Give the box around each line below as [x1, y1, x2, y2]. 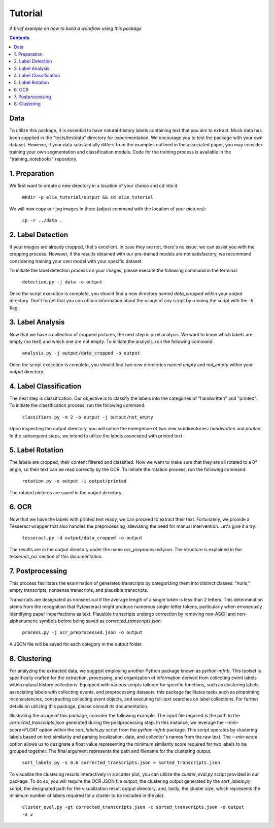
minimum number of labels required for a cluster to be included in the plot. [9, 792, 165, 799]
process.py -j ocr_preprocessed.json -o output [22, 630, 143, 635]
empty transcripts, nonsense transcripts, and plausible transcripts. [9, 587, 149, 593]
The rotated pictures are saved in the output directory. [9, 489, 123, 495]
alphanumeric [9, 618, 38, 624]
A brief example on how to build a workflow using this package [9, 25, 142, 31]
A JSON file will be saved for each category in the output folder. [9, 641, 143, 647]
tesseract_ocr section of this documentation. [9, 554, 103, 560]
